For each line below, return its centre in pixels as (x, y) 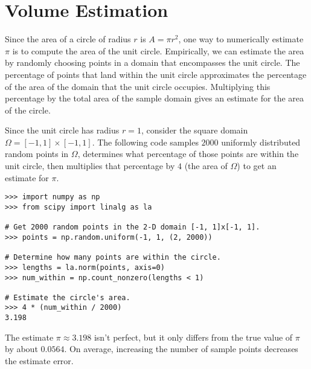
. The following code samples (145, 142)
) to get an (257, 166)
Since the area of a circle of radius (68, 39)
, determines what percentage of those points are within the (188, 154)
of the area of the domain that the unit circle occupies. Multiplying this (138, 86)
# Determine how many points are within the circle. (113, 258)
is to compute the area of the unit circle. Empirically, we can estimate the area (158, 50)
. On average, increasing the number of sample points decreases (181, 349)
